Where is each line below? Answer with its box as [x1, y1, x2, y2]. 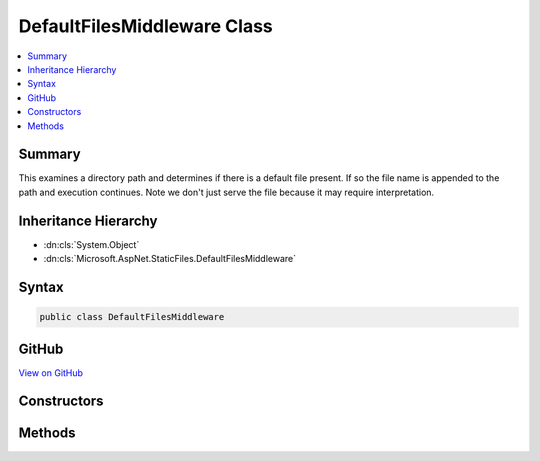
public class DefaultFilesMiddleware [39, 311, 225, 323]
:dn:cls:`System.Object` [43, 238, 140, 250]
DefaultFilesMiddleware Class [18, 15, 274, 37]
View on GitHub [18, 366, 84, 379]
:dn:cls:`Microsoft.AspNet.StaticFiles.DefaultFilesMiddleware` [43, 253, 297, 265]
